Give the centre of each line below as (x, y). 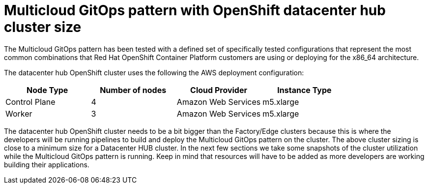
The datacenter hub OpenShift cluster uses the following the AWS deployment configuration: (154, 72)
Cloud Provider (219, 90)
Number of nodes (133, 90)
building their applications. (47, 164)
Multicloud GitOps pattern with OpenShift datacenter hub (195, 10)
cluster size (43, 27)
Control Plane (30, 102)
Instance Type (304, 90)
